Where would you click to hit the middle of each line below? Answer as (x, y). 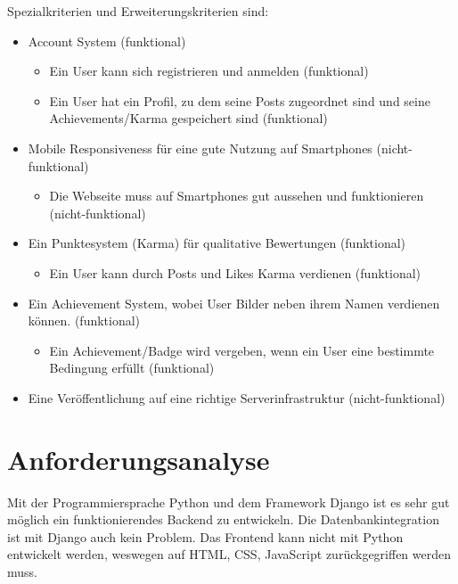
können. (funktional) (84, 321)
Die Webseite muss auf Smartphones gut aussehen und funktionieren (237, 196)
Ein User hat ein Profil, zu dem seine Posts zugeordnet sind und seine (240, 100)
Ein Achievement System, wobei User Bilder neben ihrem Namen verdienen (234, 303)
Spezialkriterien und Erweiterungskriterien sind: (138, 11)
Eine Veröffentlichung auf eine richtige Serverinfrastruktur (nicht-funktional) (237, 397)
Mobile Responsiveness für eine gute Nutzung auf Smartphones (200, 148)
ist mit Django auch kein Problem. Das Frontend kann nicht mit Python (205, 536)
